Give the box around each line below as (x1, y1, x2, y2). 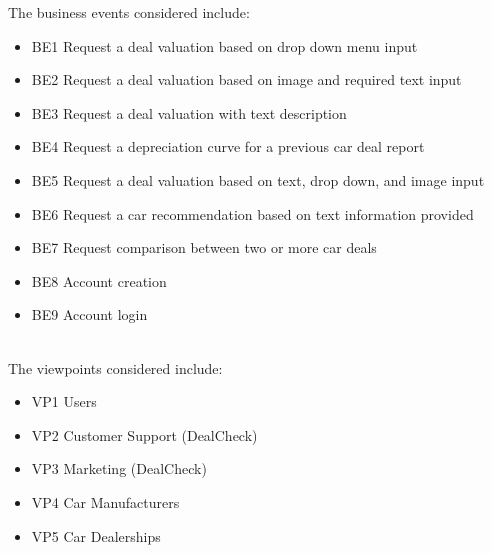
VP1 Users (31, 391, 97, 412)
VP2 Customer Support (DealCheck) (31, 424, 258, 445)
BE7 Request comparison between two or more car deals (31, 237, 377, 258)
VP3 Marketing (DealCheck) (31, 458, 207, 479)
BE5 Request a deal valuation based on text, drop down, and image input (31, 169, 485, 190)
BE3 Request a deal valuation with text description (31, 102, 347, 123)
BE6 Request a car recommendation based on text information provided (31, 203, 474, 224)
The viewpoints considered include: (8, 357, 223, 378)
